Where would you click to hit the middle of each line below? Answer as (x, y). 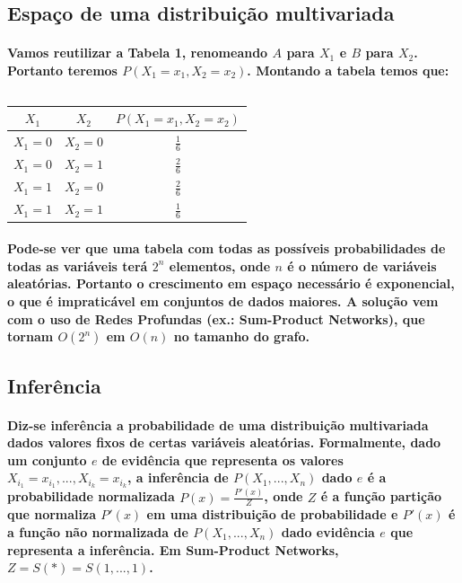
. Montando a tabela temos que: (348, 70)
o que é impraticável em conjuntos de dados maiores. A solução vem (223, 300)
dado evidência (328, 531)
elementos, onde (220, 265)
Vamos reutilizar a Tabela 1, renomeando (138, 53)
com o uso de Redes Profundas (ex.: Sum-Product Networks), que (216, 318)
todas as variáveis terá (78, 265)
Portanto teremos (62, 70)
